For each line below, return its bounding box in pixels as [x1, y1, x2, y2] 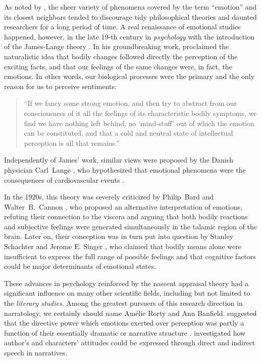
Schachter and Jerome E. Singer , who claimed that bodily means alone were [4, 241, 242, 252]
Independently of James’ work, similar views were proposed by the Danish [4, 154, 233, 165]
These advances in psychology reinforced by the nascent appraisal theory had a [4, 277, 248, 288]
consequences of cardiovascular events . [4, 174, 124, 185]
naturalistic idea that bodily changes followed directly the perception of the [4, 51, 238, 61]
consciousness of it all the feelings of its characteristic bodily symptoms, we [24, 107, 257, 118]
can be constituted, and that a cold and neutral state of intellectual [24, 128, 233, 138]
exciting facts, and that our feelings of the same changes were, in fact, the [4, 61, 232, 71]
